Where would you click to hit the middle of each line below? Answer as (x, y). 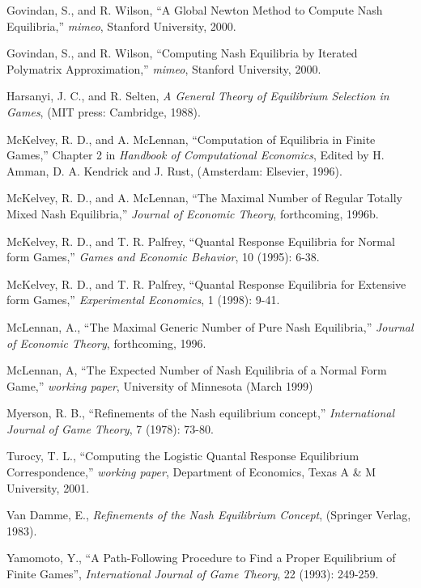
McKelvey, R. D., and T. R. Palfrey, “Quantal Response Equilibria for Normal (201, 241)
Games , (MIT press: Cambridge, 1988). (104, 111)
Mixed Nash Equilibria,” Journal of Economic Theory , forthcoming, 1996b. (193, 213)
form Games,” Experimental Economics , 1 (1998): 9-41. (143, 300)
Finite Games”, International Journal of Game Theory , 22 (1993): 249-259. (193, 574)
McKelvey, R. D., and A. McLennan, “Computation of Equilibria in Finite (191, 139)
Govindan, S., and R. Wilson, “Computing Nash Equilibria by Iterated (182, 53)
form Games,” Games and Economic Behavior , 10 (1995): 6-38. (163, 257)
